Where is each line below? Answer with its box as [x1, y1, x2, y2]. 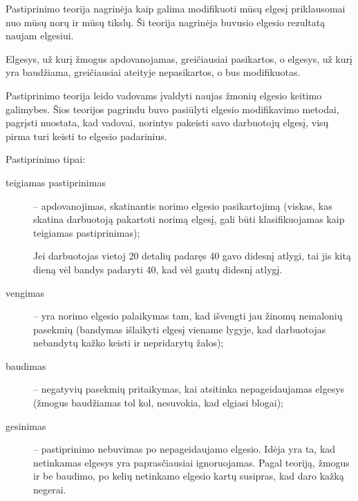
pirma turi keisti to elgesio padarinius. [6, 128, 167, 143]
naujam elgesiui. [6, 28, 74, 43]
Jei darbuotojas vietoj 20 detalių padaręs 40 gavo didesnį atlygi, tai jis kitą [33, 248, 351, 263]
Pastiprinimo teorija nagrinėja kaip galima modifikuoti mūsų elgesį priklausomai [6, 1, 346, 15]
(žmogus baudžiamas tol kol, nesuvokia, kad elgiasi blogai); [33, 395, 283, 410]
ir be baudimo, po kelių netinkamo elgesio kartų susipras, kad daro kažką [33, 469, 344, 483]
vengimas [6, 285, 45, 299]
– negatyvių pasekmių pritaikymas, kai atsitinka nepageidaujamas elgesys [33, 382, 345, 396]
